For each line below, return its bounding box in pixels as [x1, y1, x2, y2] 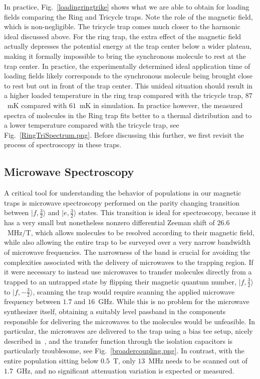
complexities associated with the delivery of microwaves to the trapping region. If [4, 256, 253, 267]
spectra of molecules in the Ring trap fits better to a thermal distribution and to [4, 110, 252, 120]
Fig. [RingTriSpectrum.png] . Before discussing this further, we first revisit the [4, 129, 244, 140]
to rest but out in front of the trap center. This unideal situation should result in [4, 80, 253, 90]
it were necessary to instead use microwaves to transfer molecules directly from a [4, 266, 252, 277]
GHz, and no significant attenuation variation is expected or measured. [16, 365, 234, 375]
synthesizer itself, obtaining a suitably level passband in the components [4, 306, 226, 316]
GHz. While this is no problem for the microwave [98, 296, 249, 307]
